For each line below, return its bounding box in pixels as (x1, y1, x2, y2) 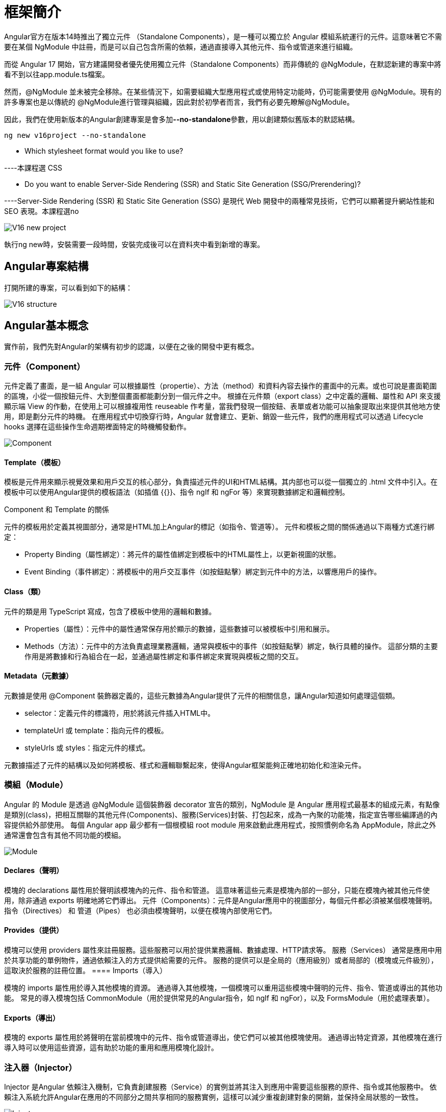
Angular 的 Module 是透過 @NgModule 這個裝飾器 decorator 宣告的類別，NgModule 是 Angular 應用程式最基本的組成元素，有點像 (4, 800, 440, 809)
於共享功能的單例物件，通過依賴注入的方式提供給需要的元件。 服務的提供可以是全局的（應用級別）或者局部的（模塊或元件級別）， (4, 956, 438, 965)
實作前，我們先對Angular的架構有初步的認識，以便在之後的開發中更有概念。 (4, 342, 259, 351)
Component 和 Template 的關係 (4, 505, 109, 514)
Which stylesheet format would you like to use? (24, 146, 183, 155)
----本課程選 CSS (4, 163, 62, 172)
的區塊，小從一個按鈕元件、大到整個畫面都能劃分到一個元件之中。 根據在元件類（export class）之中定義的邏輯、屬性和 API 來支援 (4, 392, 441, 401)
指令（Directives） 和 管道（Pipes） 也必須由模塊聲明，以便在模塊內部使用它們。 (4, 906, 277, 915)
